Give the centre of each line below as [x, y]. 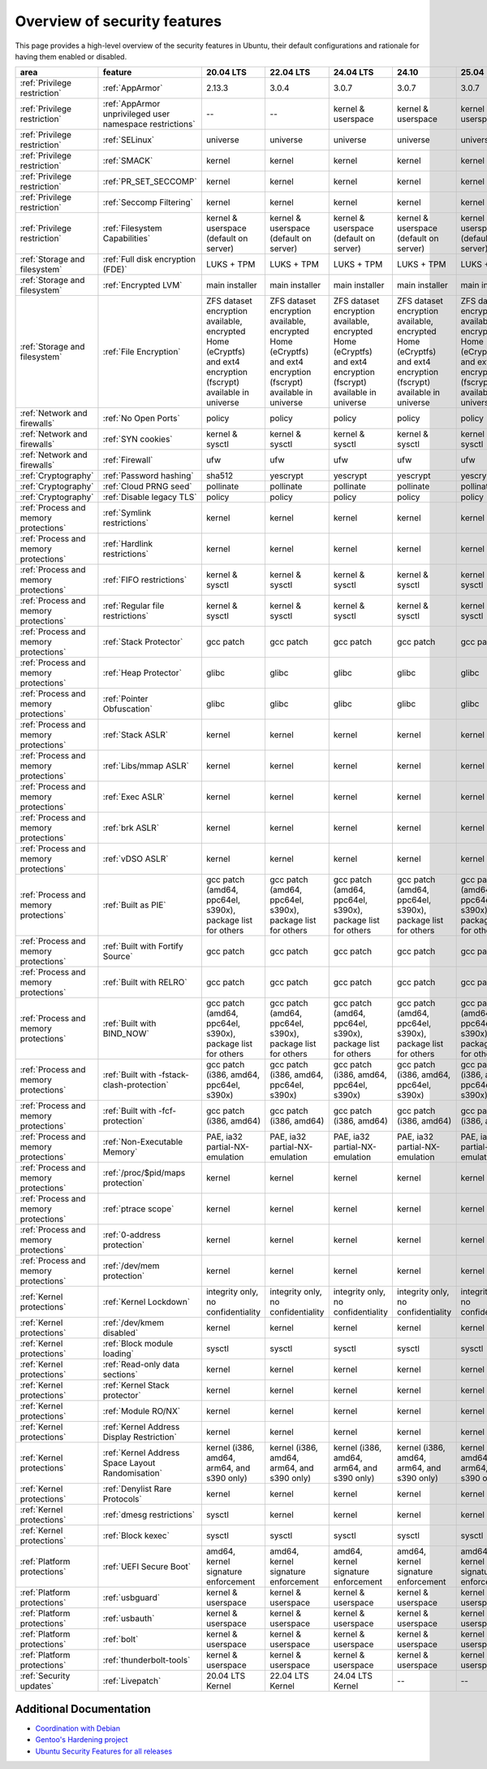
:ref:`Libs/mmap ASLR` [146, 766]
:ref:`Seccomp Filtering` [148, 202]
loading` [118, 1354]
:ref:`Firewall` [128, 460]
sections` [120, 1375]
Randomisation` [132, 1473]
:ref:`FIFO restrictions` [145, 580]
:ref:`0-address [132, 1235]
